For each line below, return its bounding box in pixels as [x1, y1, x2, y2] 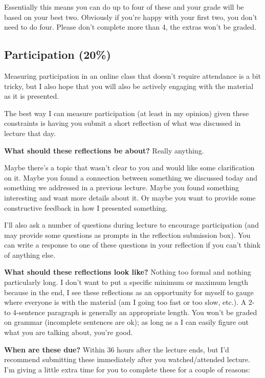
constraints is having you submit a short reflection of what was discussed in [4, 118, 241, 128]
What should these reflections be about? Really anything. [4, 145, 204, 155]
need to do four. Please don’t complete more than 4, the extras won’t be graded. [4, 21, 256, 32]
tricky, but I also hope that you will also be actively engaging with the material [4, 80, 254, 91]
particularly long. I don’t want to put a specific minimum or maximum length [4, 277, 248, 287]
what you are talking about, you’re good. [4, 327, 133, 338]
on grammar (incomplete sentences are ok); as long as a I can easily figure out [4, 317, 249, 327]
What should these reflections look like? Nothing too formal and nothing [4, 266, 251, 277]
